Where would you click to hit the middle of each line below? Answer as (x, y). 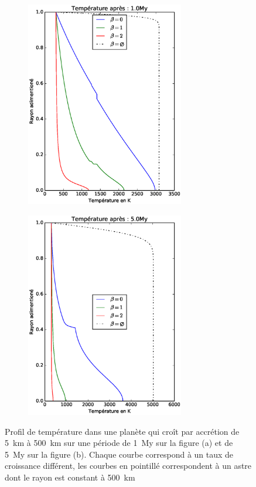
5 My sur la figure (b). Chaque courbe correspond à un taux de (119, 454)
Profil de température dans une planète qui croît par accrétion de (122, 431)
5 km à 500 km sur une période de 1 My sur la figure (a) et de (119, 443)
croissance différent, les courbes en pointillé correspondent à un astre (128, 466)
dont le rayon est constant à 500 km (70, 477)
